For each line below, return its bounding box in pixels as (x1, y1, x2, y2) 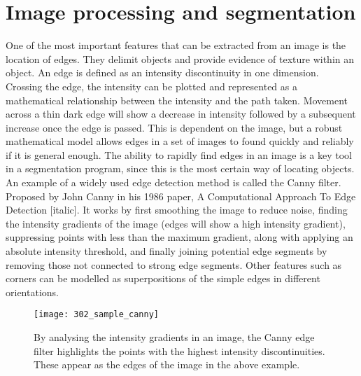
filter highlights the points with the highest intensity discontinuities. (34, 343, 325, 358)
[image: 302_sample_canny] (34, 309, 159, 320)
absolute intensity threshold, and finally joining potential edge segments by (6, 244, 327, 258)
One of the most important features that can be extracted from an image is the (6, 38, 346, 53)
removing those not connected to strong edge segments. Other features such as (6, 257, 342, 272)
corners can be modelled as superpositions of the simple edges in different (6, 271, 320, 286)
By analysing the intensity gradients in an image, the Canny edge (34, 330, 315, 344)
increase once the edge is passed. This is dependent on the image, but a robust (6, 120, 343, 134)
